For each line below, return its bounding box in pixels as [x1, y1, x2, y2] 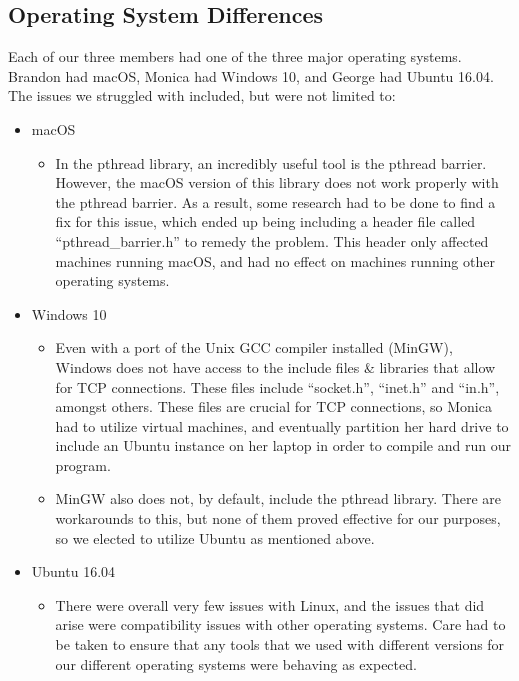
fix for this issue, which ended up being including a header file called [55, 211, 476, 232]
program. [55, 454, 111, 475]
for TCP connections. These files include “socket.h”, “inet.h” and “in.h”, [55, 376, 500, 397]
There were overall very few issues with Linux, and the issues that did [55, 594, 485, 615]
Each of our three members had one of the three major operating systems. [8, 46, 462, 67]
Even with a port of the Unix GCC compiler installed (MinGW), [55, 337, 453, 358]
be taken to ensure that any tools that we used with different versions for [55, 634, 505, 655]
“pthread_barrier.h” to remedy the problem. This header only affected [55, 230, 489, 251]
